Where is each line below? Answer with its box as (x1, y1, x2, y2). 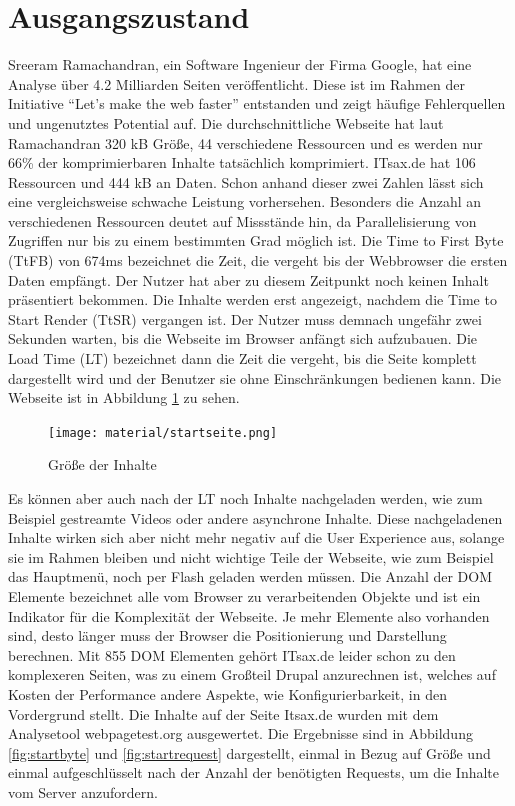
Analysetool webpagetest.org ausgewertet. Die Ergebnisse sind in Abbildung (8, 723, 473, 744)
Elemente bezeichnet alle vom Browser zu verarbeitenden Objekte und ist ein (8, 586, 481, 607)
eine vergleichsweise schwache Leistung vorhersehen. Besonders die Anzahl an (8, 191, 482, 212)
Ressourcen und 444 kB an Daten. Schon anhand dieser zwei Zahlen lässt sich (8, 171, 484, 192)
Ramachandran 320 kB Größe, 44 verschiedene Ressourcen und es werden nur (8, 132, 483, 153)
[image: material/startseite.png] (48, 425, 278, 440)
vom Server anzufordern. (8, 781, 158, 802)
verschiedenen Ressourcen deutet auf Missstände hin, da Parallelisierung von (8, 210, 477, 231)
